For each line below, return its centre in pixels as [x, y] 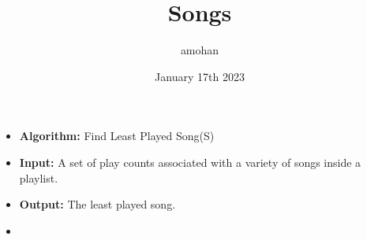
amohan [200, 50]
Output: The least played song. [97, 204]
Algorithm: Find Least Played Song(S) [117, 136]
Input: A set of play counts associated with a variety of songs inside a [190, 162]
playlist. [39, 177]
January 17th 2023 [200, 76]
